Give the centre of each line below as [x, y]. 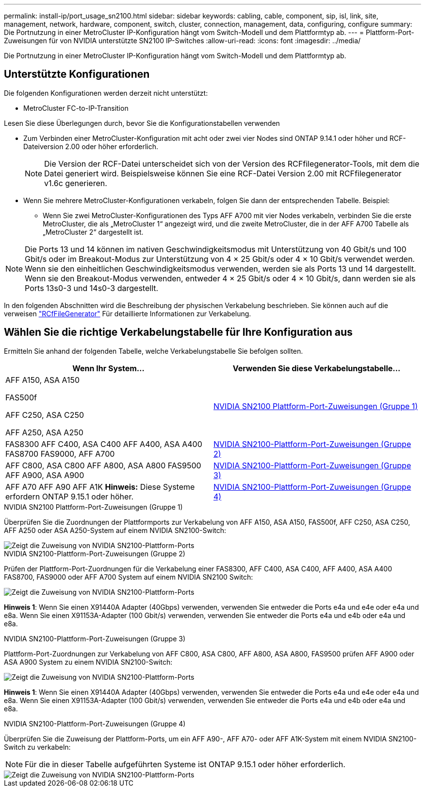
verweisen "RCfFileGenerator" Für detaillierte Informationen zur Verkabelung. [128, 313]
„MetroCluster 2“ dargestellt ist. [93, 232]
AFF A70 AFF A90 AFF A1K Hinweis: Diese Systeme [100, 487]
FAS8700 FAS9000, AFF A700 [60, 454]
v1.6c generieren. [76, 183]
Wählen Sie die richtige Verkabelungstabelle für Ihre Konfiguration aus [178, 332]
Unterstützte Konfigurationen [77, 74]
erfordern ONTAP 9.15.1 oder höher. [70, 496]
